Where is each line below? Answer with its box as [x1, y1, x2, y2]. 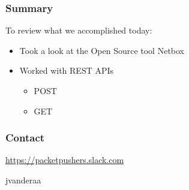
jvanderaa [5, 174, 41, 186]
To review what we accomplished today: [5, 24, 152, 37]
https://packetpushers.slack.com [5, 153, 124, 166]
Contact [5, 130, 45, 145]
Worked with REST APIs [19, 64, 114, 77]
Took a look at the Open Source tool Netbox [19, 44, 185, 56]
